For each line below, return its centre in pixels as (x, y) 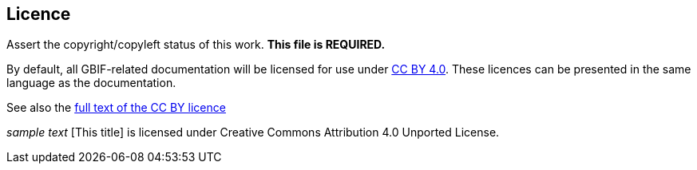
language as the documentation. (91, 83)
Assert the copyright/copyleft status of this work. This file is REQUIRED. (196, 45)
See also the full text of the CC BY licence (116, 108)
